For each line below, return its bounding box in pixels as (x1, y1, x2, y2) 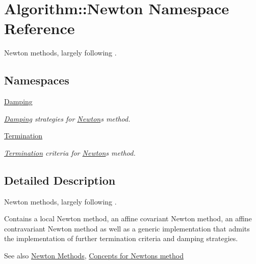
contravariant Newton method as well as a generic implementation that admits (4, 223, 250, 233)
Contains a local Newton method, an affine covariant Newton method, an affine (4, 213, 252, 224)
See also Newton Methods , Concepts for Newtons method (4, 250, 184, 261)
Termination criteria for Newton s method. (4, 147, 136, 158)
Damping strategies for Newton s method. (4, 113, 131, 124)
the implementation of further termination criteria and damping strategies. (4, 233, 238, 244)
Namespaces (4, 72, 69, 88)
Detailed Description (4, 172, 116, 188)
